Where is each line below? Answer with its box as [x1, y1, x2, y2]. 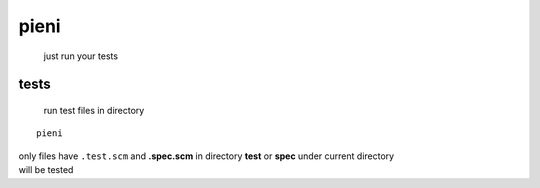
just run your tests [43, 50, 119, 62]
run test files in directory [43, 104, 145, 116]
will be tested [18, 164, 74, 176]
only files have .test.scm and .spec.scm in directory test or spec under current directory [18, 150, 395, 162]
